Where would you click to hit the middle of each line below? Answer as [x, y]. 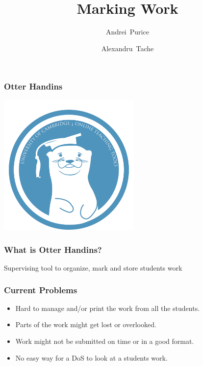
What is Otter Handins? [53, 249]
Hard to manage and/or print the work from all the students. [108, 308]
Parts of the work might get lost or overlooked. [86, 324]
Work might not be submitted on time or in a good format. [105, 341]
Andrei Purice [127, 32]
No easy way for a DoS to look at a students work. [91, 357]
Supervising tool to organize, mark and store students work [93, 267]
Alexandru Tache [127, 48]
